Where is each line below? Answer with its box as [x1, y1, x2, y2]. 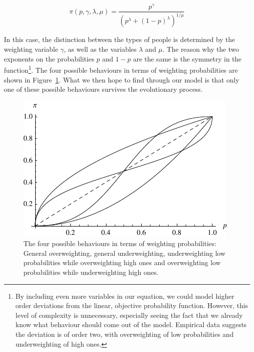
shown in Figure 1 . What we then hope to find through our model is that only [4, 74, 239, 84]
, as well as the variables [63, 44, 137, 54]
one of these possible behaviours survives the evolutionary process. [4, 84, 203, 94]
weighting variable [4, 44, 58, 54]
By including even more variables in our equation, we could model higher [15, 290, 234, 301]
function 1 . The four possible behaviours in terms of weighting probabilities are [4, 63, 238, 75]
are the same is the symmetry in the [133, 53, 242, 63]
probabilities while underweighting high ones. [23, 267, 159, 277]
